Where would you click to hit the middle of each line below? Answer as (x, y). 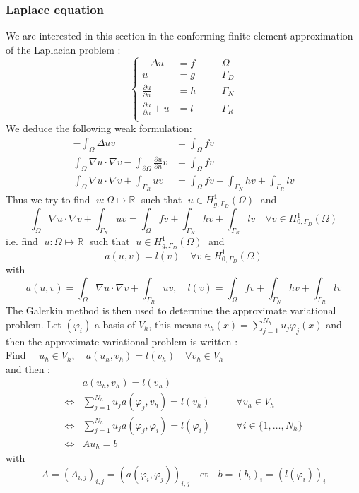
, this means (175, 324)
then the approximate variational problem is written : (122, 341)
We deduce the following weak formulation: (99, 128)
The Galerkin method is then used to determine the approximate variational (171, 310)
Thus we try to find (48, 200)
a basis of (115, 324)
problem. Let (34, 324)
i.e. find (22, 241)
